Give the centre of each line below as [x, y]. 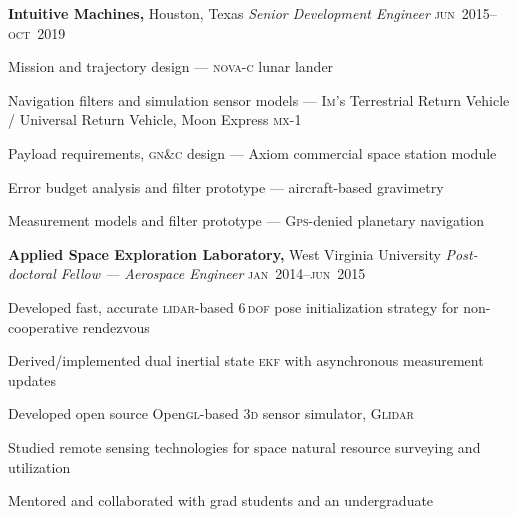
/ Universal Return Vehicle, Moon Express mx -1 [155, 119]
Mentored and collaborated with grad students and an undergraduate [221, 500]
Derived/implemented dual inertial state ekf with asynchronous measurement [246, 360]
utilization [39, 466]
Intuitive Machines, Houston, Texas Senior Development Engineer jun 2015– [252, 13]
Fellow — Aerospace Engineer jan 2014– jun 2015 [213, 273]
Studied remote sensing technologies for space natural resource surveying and [244, 446]
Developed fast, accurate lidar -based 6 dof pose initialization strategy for [233, 306]
